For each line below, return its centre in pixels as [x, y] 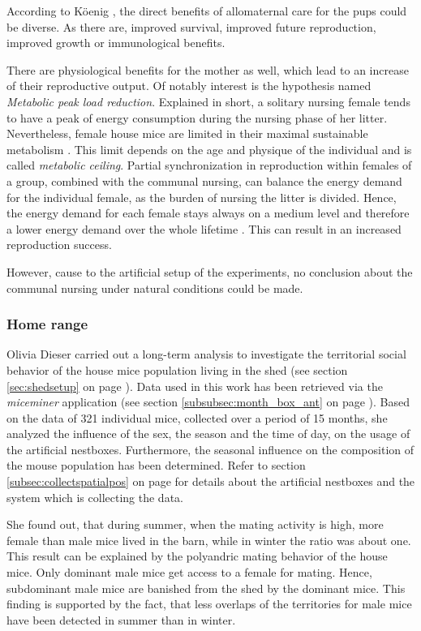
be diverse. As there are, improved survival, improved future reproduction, [191, 26]
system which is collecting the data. [95, 497]
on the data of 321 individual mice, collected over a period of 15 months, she [197, 417]
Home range [47, 324]
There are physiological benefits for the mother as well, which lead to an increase [208, 69]
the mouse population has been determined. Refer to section [156, 465]
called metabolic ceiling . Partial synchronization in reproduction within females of [209, 165]
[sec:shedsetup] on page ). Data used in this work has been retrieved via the [195, 386]
